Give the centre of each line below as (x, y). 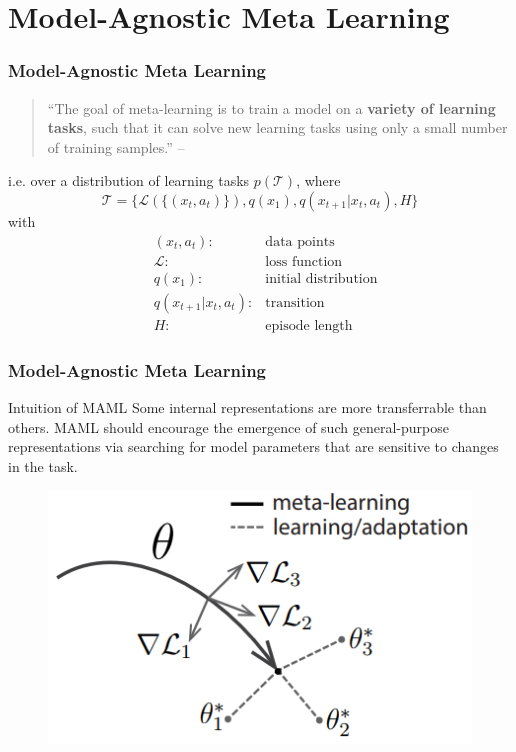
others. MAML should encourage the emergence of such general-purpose (228, 426)
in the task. (43, 465)
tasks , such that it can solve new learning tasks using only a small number (277, 127)
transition (295, 302)
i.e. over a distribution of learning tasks (129, 180)
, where (318, 180)
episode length (309, 325)
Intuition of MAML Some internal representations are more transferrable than (247, 406)
